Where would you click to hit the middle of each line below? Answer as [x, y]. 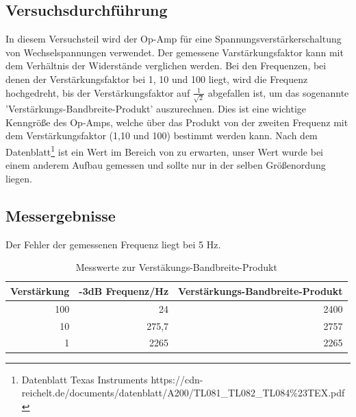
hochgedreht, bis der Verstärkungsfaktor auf [98, 92]
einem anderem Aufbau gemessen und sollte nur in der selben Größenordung [166, 165]
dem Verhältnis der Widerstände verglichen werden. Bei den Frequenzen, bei [166, 65]
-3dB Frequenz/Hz [124, 290]
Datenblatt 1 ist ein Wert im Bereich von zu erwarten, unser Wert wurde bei [164, 151]
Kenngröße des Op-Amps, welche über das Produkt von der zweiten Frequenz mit [177, 122]
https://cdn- [177, 379]
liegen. [19, 178]
